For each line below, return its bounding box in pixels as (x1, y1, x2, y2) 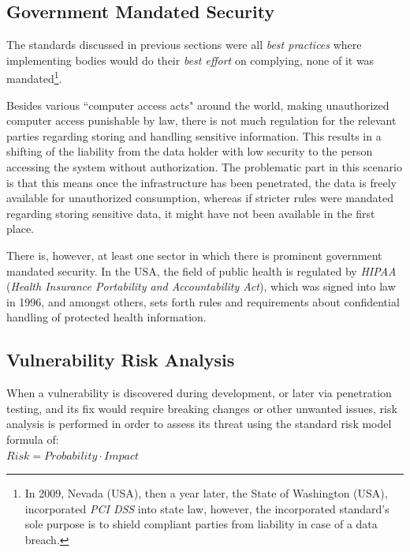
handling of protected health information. (6, 309, 207, 325)
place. (6, 220, 34, 237)
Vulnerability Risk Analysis (6, 347, 235, 372)
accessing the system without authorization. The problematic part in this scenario (6, 159, 402, 175)
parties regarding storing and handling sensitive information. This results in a (6, 127, 382, 144)
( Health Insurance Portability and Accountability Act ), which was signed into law (6, 278, 396, 295)
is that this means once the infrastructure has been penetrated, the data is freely (6, 174, 397, 190)
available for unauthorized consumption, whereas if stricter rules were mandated (6, 190, 393, 206)
